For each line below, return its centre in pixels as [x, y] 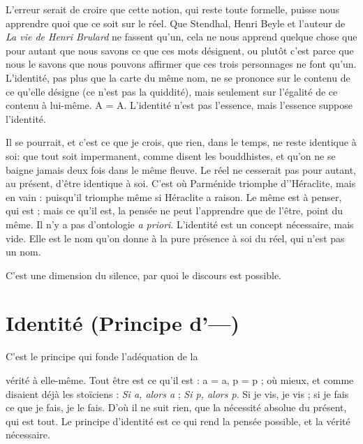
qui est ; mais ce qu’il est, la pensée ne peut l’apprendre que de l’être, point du [175, 210]
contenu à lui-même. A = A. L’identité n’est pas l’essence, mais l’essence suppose [179, 105]
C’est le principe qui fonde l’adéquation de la [102, 356]
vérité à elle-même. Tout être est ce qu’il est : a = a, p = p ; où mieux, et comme [180, 380]
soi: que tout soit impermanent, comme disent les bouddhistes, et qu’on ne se [171, 155]
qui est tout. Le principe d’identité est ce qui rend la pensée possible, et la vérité [178, 421]
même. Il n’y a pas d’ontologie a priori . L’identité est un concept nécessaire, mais [180, 224]
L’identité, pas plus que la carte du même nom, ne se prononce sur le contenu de [178, 77]
